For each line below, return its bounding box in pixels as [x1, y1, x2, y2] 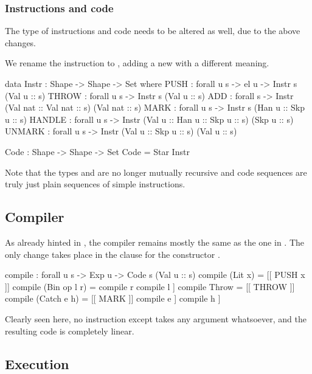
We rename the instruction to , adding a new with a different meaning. [5, 57, 269, 69]
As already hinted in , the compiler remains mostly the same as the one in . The [5, 235, 305, 248]
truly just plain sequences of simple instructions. [5, 178, 185, 190]
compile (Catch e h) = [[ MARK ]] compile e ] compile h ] [5, 292, 221, 305]
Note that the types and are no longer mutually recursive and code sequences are [5, 165, 307, 178]
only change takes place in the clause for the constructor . [5, 248, 220, 260]
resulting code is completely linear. [5, 324, 134, 337]
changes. [5, 36, 36, 49]
